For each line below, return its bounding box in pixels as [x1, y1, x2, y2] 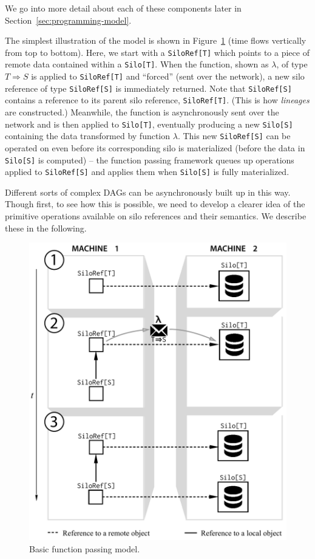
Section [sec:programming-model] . [5, 13, 132, 26]
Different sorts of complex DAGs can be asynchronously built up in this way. [5, 185, 291, 198]
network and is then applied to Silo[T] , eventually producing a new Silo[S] [5, 117, 293, 130]
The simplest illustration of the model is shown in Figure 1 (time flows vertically [5, 34, 307, 47]
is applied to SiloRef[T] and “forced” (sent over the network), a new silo [31, 70, 305, 83]
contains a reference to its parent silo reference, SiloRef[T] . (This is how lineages [5, 94, 310, 106]
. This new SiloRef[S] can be [177, 129, 291, 142]
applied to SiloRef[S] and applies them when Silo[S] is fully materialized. [5, 165, 290, 178]
